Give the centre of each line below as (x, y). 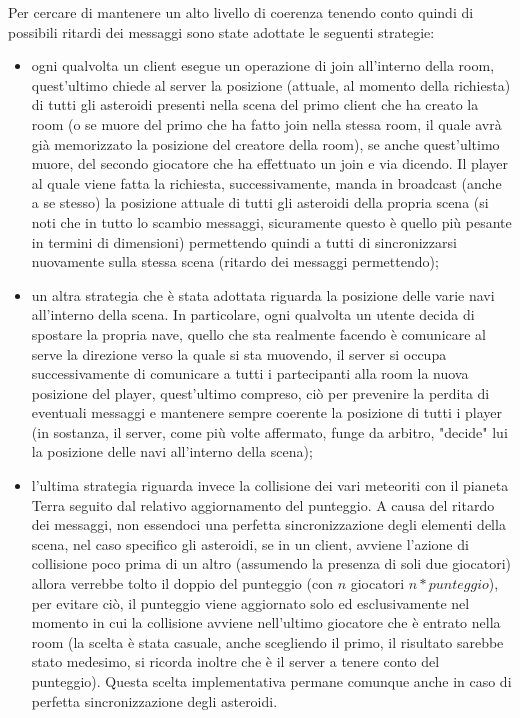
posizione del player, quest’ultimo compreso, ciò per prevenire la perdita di (260, 392)
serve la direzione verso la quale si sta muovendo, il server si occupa (239, 353)
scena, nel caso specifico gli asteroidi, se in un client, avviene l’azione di (250, 543)
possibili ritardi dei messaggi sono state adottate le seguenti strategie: (221, 31)
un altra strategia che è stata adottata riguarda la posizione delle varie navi (263, 294)
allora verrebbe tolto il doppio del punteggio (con (182, 583)
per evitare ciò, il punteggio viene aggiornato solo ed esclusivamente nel (250, 602)
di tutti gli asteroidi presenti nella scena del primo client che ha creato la (255, 104)
